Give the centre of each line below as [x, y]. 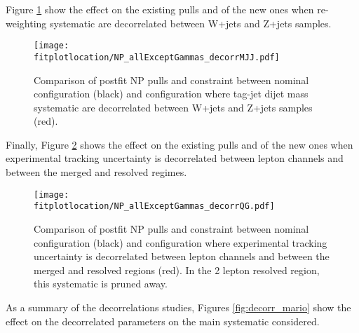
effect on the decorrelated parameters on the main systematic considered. [163, 321]
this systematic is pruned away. [101, 284]
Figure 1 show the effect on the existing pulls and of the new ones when [160, 9]
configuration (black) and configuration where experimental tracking [181, 242]
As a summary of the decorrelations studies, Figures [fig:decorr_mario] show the [178, 307]
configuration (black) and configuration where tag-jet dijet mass [171, 94]
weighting [26, 23]
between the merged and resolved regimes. [96, 172]
